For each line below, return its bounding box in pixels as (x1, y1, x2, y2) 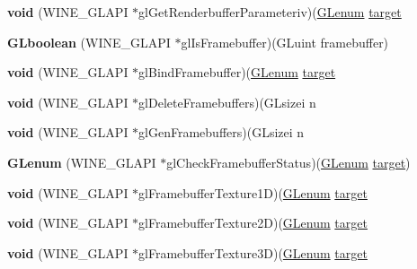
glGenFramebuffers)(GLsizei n (138, 123, 305, 142)
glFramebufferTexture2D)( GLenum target (138, 213, 368, 232)
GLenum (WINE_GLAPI (7, 152, 156, 171)
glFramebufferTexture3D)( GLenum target (138, 243, 368, 262)
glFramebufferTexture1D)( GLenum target (138, 183, 368, 202)
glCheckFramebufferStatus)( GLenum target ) (166, 152, 411, 171)
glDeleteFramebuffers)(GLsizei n (138, 92, 316, 111)
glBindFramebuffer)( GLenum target (138, 63, 336, 82)
